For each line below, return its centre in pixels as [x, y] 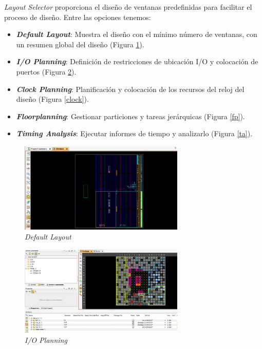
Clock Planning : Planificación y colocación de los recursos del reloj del [130, 89]
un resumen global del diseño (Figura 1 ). [80, 44]
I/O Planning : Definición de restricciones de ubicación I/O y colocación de [137, 61]
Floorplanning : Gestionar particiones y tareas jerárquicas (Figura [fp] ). [130, 116]
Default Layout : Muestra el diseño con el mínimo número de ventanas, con [137, 34]
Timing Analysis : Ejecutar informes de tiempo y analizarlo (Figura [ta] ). [134, 133]
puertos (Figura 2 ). [46, 71]
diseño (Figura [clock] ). [52, 99]
